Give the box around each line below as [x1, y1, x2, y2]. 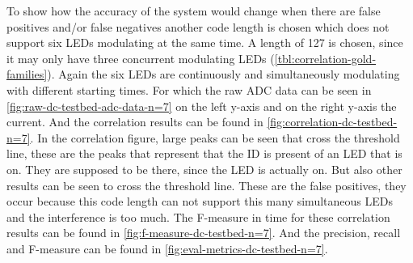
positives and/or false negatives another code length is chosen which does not [6, 18, 390, 35]
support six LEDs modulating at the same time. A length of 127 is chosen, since [6, 34, 403, 51]
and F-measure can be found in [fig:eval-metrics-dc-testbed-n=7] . [6, 240, 328, 257]
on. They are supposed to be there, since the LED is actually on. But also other [6, 160, 402, 177]
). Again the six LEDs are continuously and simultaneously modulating [47, 66, 400, 83]
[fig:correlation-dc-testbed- [267, 113, 398, 130]
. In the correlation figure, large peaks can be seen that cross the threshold [30, 129, 400, 146]
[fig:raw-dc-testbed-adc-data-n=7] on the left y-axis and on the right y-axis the [6, 97, 397, 114]
